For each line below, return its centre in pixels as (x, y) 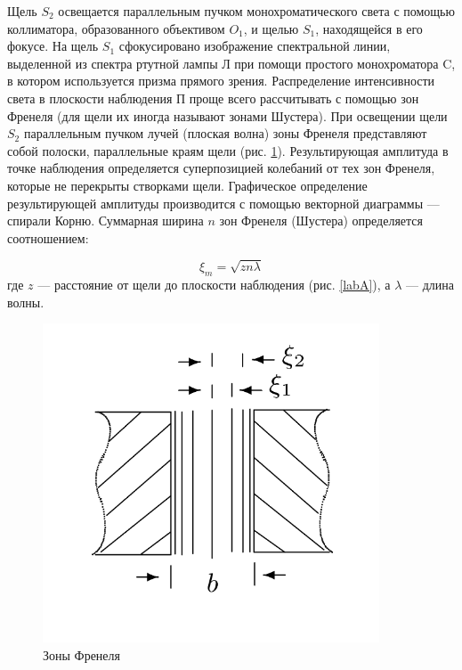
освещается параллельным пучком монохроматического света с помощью (256, 11)
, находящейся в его (369, 28)
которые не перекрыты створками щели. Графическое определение (187, 185)
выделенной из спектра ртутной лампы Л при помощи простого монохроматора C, (231, 63)
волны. (26, 302)
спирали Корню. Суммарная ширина (105, 221)
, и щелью (271, 28)
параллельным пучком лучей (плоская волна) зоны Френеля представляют (225, 133)
